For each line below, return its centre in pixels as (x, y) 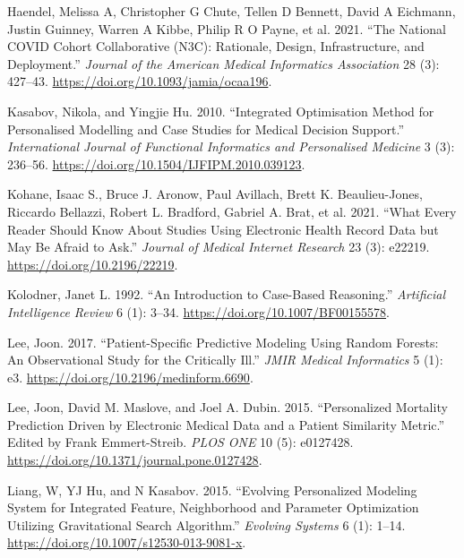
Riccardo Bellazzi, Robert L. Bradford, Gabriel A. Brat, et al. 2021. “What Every (232, 211)
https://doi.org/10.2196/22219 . (93, 264)
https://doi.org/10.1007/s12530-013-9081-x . (127, 542)
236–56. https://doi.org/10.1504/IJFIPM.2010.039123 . (156, 163)
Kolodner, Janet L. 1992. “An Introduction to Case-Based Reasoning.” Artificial (226, 294)
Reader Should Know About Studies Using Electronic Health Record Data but (223, 229)
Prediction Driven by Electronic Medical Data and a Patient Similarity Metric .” (226, 424)
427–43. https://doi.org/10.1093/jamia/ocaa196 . (140, 81)
